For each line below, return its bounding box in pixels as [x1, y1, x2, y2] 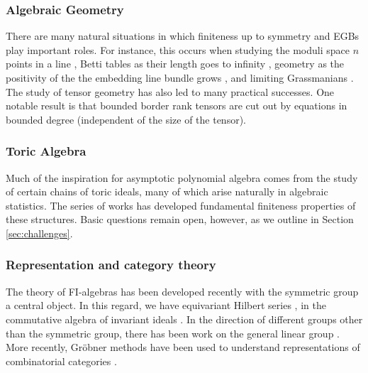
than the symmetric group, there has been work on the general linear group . [6, 325, 340, 340]
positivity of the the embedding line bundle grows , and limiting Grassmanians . [6, 70, 354, 85]
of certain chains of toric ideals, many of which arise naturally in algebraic [6, 184, 328, 199]
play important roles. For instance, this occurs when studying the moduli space [6, 42, 350, 57]
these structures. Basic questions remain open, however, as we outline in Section [6, 212, 354, 227]
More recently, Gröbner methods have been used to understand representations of [6, 340, 360, 355]
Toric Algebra [6, 142, 87, 160]
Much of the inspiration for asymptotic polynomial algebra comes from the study [6, 170, 358, 185]
